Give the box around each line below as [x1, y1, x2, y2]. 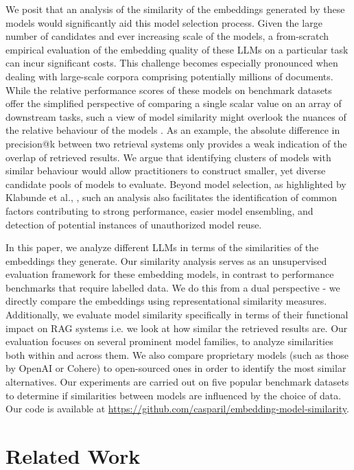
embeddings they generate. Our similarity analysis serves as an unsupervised [5, 253, 327, 268]
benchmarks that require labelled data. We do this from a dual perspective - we [5, 280, 340, 294]
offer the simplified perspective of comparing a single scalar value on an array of [5, 96, 342, 110]
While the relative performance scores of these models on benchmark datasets [5, 82, 332, 97]
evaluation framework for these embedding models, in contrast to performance [5, 267, 334, 281]
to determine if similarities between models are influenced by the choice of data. [5, 388, 342, 402]
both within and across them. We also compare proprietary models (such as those [5, 347, 349, 362]
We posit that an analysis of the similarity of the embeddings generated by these [5, 2, 345, 16]
